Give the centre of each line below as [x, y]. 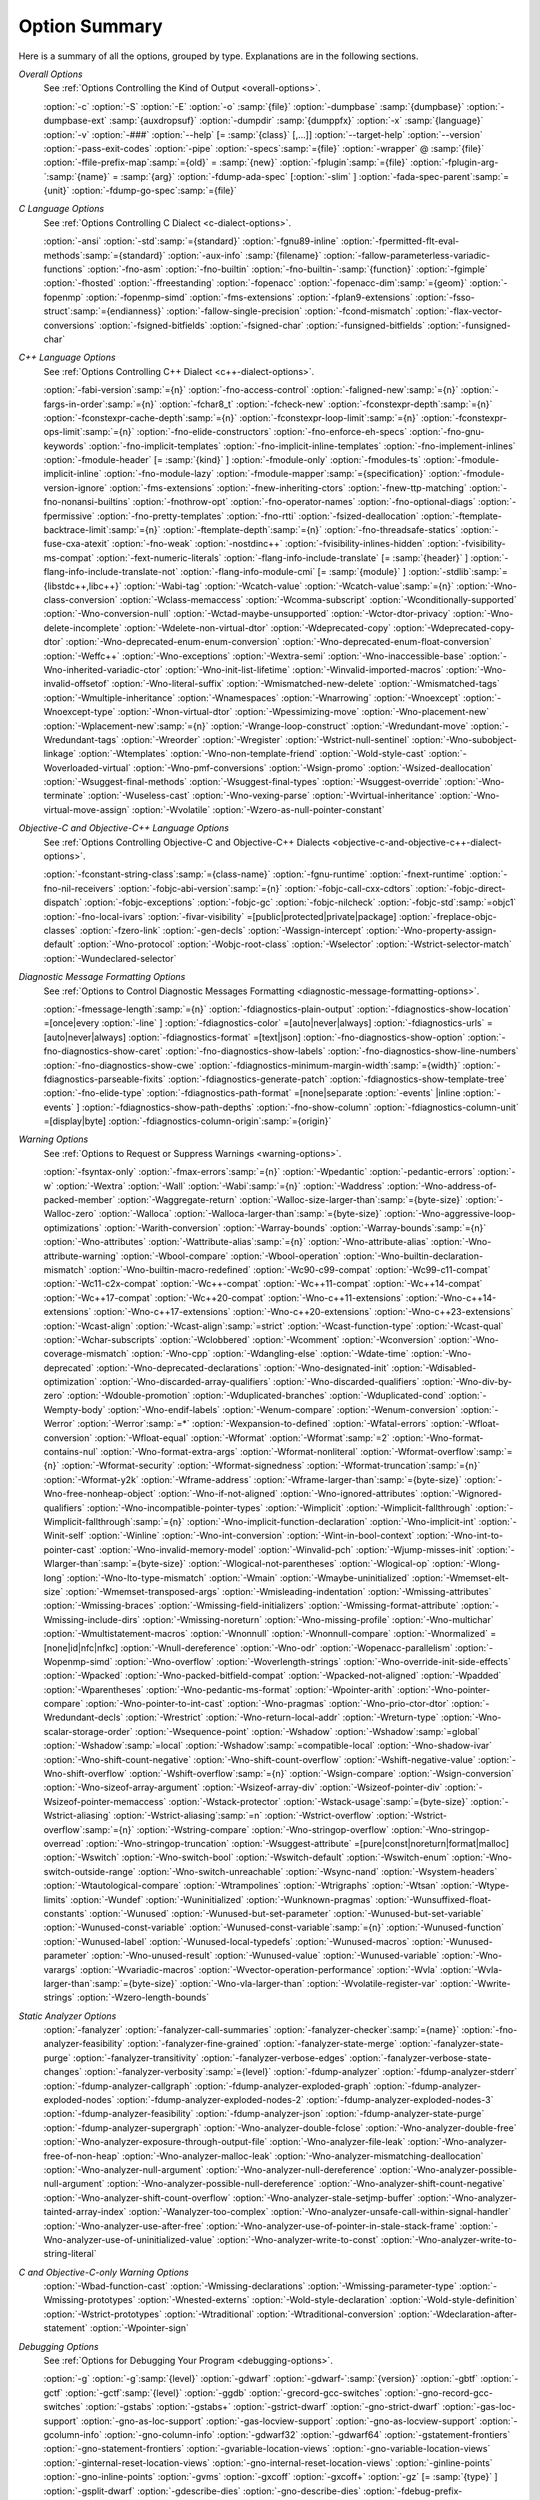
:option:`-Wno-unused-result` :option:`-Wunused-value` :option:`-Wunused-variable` [265, 1956]
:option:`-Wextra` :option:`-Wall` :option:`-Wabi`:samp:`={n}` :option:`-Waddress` [220, 1186]
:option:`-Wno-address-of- [441, 1186]
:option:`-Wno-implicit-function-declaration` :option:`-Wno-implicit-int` [331, 1521]
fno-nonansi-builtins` [87, 502]
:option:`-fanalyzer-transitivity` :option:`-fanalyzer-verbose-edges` [210, 2057]
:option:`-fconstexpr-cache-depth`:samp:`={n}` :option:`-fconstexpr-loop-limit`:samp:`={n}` [231, 417]
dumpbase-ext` [75, 121]
